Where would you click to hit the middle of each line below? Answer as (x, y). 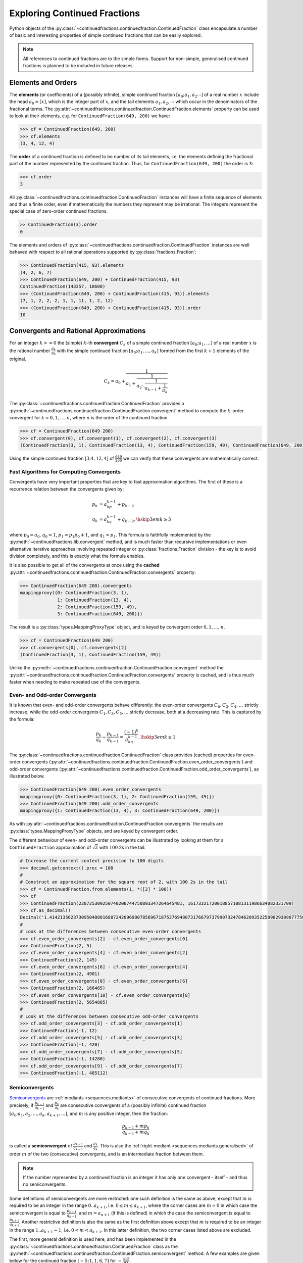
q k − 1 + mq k (136, 1133)
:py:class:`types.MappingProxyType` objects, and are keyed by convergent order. (94, 831)
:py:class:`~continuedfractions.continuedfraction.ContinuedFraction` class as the (94, 1246)
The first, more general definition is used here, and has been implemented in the (93, 1239)
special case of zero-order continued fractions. (59, 211)
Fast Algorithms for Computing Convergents (65, 471)
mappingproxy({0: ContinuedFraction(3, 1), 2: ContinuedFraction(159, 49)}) (117, 796)
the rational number (30, 351)
